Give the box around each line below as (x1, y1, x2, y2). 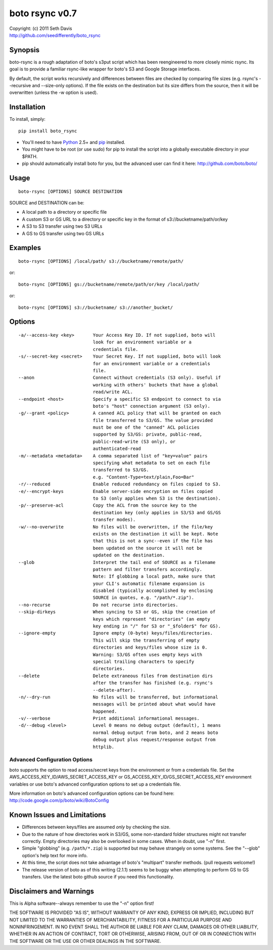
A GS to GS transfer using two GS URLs (22, 230, 104, 236)
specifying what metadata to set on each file (93, 460, 210, 466)
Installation (9, 103, 45, 112)
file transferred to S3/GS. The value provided (93, 417, 213, 423)
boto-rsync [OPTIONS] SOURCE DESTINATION (18, 188, 122, 194)
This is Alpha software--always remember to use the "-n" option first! (9, 900, 154, 906)
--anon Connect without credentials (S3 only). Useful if (18, 375, 221, 380)
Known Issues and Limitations (9, 811, 106, 819)
